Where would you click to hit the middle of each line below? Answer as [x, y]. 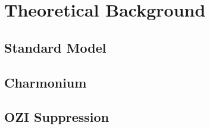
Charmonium [46, 82]
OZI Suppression [57, 117]
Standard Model [55, 47]
